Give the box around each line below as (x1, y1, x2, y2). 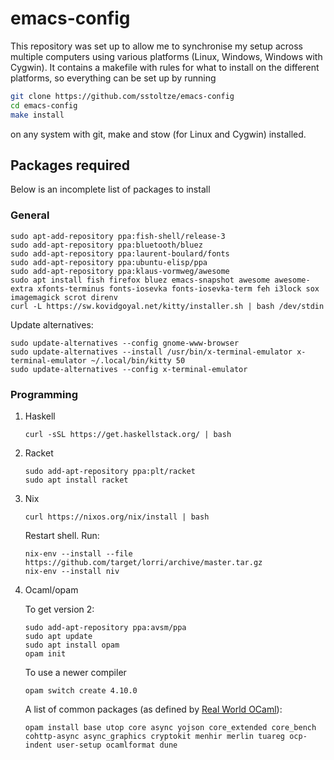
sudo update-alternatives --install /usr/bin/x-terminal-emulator (10, 347, 293, 357)
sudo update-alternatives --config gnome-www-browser (10, 338, 240, 348)
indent (24, 740, 53, 750)
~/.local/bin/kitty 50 (90, 355, 186, 366)
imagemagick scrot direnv (10, 292, 118, 302)
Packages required (10, 157, 131, 174)
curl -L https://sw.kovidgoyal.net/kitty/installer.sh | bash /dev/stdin (10, 301, 325, 311)
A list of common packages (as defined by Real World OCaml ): (24, 703, 283, 715)
